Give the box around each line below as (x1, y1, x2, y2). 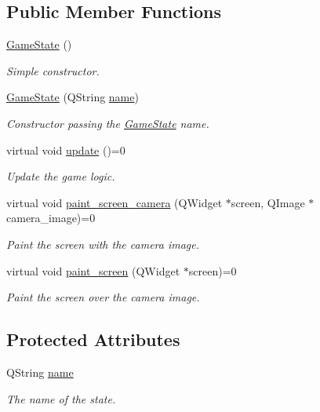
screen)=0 (188, 262, 237, 279)
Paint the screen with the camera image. (6, 235, 200, 252)
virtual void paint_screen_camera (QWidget (6, 194, 223, 210)
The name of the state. (6, 390, 116, 407)
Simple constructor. (6, 62, 100, 78)
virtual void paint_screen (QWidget (6, 262, 180, 279)
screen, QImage (231, 194, 305, 210)
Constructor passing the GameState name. (6, 115, 209, 131)
